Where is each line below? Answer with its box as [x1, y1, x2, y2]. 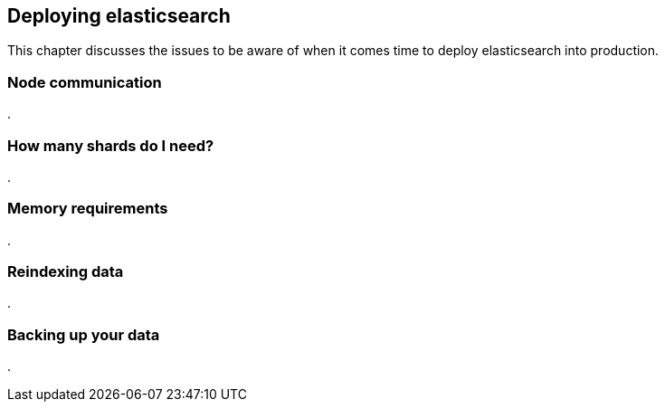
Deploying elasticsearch [7, 5, 231, 27]
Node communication [7, 72, 162, 91]
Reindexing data [7, 262, 124, 281]
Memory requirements [7, 199, 168, 218]
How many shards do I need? [7, 136, 214, 155]
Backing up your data [7, 325, 160, 344]
